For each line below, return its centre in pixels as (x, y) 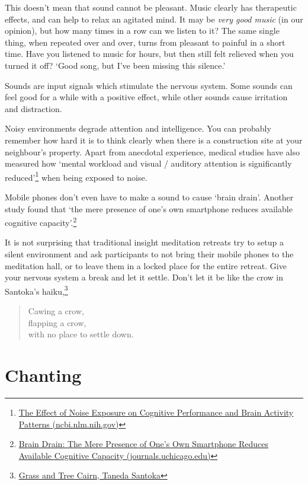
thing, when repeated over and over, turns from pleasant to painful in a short (145, 42)
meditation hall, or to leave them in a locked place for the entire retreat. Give (146, 265)
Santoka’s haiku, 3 (36, 290)
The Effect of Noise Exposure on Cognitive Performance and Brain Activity (156, 412)
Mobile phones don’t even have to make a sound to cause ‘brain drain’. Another (149, 197)
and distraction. (33, 108)
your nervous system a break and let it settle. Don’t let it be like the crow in (144, 277)
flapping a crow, (57, 322)
